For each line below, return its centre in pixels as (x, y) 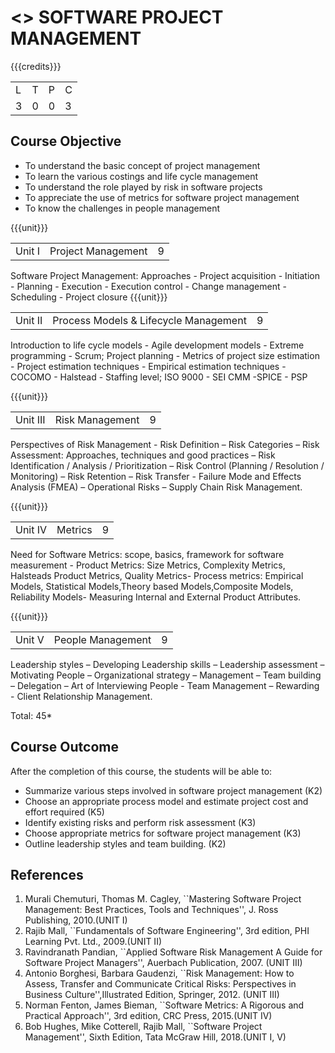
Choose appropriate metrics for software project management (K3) (163, 833)
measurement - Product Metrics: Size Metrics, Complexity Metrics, (148, 565)
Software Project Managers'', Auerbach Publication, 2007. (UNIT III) (163, 963)
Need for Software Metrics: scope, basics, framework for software (147, 554)
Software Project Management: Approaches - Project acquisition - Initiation (165, 275)
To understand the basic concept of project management (142, 165)
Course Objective (66, 141)
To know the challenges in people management (122, 208)
